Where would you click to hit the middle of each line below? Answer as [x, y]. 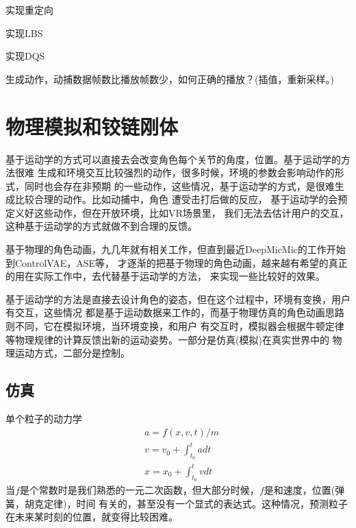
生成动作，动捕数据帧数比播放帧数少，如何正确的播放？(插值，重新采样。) [170, 79]
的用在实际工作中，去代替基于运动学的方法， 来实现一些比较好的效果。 [165, 276]
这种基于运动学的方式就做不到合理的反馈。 [101, 226]
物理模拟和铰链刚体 [92, 126]
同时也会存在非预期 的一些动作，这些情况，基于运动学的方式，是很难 [179, 185]
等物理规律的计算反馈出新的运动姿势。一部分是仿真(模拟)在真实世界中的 [167, 339]
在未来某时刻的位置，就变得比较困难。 [92, 517]
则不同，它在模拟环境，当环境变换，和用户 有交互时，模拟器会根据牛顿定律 [175, 326]
